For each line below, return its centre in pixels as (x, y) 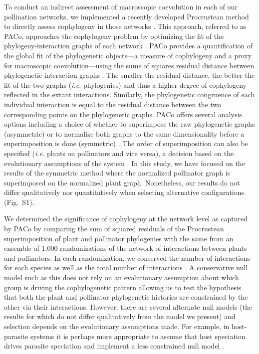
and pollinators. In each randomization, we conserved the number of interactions (127, 258)
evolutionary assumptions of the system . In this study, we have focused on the (125, 163)
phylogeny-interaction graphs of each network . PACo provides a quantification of (129, 46)
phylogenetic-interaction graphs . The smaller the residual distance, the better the (129, 75)
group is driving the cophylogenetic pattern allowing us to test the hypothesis (123, 287)
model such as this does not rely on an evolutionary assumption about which (122, 277)
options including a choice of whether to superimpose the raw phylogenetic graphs (129, 124)
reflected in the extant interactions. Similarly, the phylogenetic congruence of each (129, 94)
